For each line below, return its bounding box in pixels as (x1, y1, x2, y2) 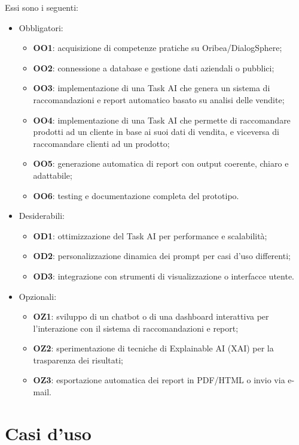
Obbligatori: (19, 21, 63, 34)
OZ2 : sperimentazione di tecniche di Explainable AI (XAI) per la (33, 342, 274, 354)
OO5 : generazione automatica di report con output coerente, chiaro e (33, 157, 289, 170)
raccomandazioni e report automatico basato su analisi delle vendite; (33, 93, 285, 106)
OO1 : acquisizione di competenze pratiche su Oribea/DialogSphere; (33, 41, 282, 54)
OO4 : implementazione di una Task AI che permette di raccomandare (33, 113, 291, 126)
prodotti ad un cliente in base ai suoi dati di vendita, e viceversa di (33, 125, 279, 138)
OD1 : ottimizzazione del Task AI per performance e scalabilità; (33, 229, 267, 242)
